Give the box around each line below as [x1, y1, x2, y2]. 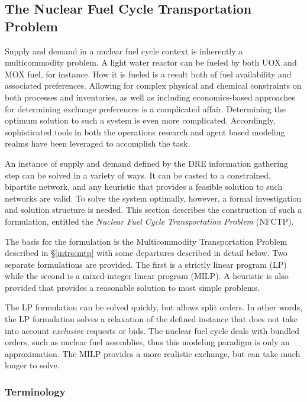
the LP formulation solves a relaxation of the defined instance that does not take [5, 313, 298, 325]
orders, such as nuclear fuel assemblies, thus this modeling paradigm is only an [5, 336, 290, 348]
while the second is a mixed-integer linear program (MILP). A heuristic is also [5, 270, 289, 282]
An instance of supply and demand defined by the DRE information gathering [5, 157, 288, 169]
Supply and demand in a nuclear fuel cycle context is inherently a [5, 44, 243, 57]
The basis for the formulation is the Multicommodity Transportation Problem [5, 235, 287, 247]
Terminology [5, 384, 66, 398]
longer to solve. [5, 359, 60, 371]
